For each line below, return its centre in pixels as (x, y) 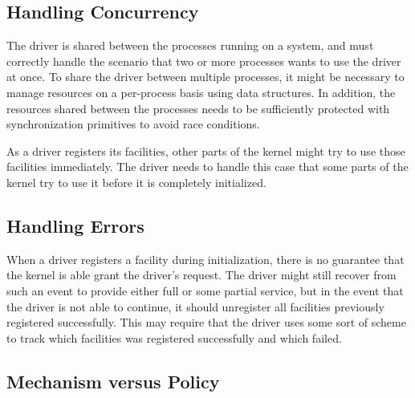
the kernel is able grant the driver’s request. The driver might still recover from (201, 275)
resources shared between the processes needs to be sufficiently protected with (198, 108)
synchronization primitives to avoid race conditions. (133, 124)
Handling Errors (75, 225)
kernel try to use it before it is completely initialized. (136, 182)
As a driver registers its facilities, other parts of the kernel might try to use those (206, 150)
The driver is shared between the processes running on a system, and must (190, 45)
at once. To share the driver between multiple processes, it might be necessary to (205, 77)
